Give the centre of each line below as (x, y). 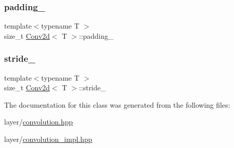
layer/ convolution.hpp (38, 122)
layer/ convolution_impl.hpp (48, 139)
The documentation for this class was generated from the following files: (117, 104)
